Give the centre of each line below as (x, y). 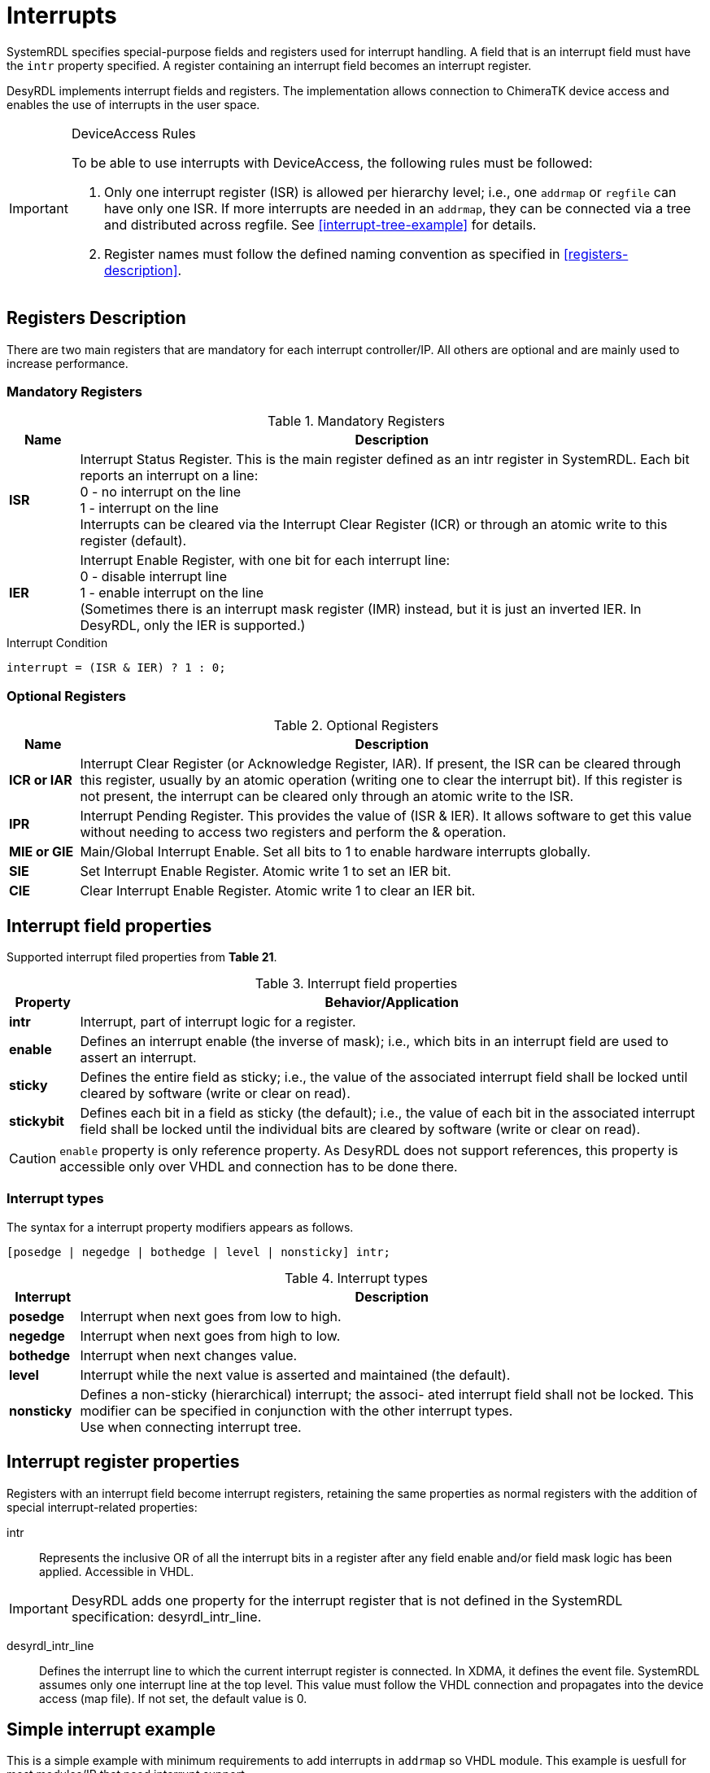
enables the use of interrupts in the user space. (133, 104)
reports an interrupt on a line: (169, 476)
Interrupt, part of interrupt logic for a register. (218, 1021)
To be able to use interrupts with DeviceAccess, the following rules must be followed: (332, 162)
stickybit (37, 1121)
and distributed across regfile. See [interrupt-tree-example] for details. (320, 224)
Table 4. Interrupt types (356, 1278)
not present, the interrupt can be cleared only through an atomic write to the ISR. (327, 797)
